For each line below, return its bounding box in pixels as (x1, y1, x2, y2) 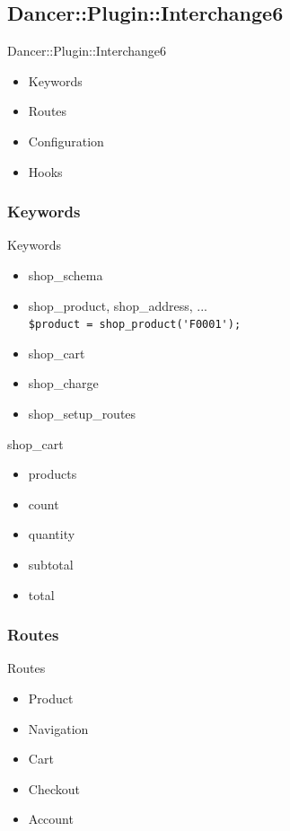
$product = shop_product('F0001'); (28, 318, 242, 332)
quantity (28, 525, 75, 544)
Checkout (28, 779, 80, 798)
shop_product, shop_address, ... (28, 296, 207, 314)
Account (28, 809, 74, 828)
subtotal (28, 554, 74, 573)
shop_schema (28, 265, 103, 284)
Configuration (28, 131, 104, 150)
